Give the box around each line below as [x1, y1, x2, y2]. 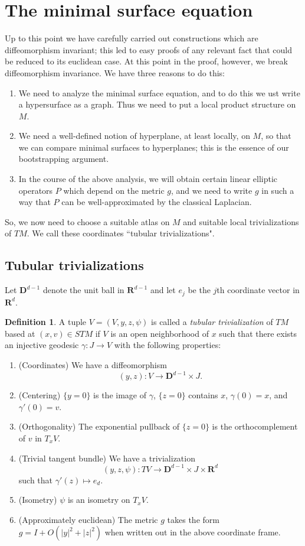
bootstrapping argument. [18, 152, 109, 165]
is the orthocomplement [212, 420, 298, 433]
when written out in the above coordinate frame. [104, 526, 281, 538]
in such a [261, 184, 294, 196]
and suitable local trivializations [183, 215, 299, 227]
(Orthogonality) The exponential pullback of [18, 420, 180, 433]
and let [150, 284, 176, 296]
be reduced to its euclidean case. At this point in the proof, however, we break [5, 55, 288, 67]
